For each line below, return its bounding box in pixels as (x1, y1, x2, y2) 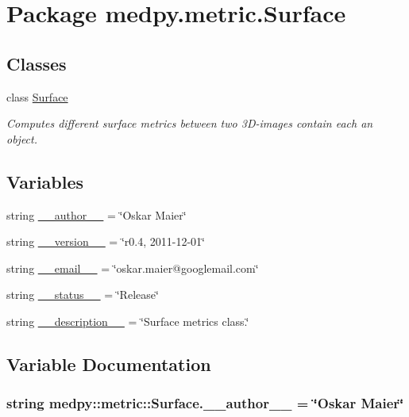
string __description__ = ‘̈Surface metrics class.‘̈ (6, 312, 249, 329)
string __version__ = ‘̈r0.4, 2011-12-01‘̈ (6, 233, 205, 250)
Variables (6, 169, 84, 193)
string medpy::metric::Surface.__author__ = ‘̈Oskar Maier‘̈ (6, 393, 404, 413)
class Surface (6, 88, 68, 105)
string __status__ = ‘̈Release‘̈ (6, 286, 159, 303)
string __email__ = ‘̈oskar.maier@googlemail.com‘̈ (6, 259, 259, 276)
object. (6, 130, 38, 147)
